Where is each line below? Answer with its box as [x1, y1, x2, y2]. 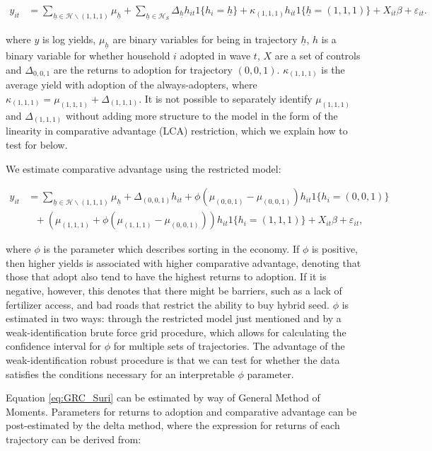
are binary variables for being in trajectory [112, 31, 298, 46]
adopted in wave [180, 48, 251, 63]
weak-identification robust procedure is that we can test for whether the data [6, 352, 340, 367]
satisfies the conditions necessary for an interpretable [6, 366, 235, 381]
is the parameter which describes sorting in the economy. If [43, 241, 300, 256]
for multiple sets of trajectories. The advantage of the [113, 338, 345, 353]
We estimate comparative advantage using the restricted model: [6, 161, 281, 176]
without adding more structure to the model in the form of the [65, 108, 338, 122]
